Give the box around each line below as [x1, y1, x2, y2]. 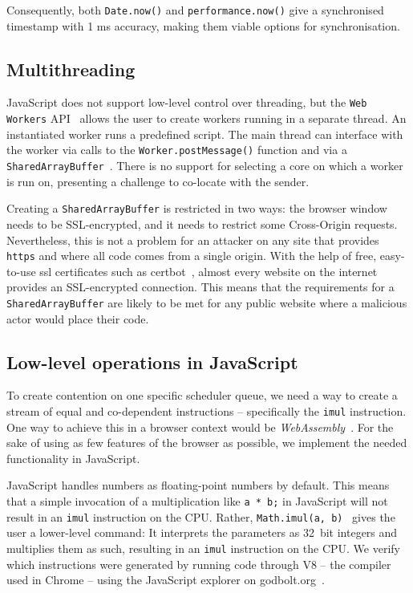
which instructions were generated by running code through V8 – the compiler [6, 555, 391, 572]
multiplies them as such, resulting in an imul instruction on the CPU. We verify [6, 539, 400, 556]
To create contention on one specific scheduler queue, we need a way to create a [6, 387, 398, 404]
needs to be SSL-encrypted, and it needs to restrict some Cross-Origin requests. [6, 215, 398, 232]
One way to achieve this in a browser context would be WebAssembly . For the [6, 418, 394, 435]
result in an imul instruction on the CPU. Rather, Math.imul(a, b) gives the [6, 508, 395, 525]
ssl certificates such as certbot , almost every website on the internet [39, 262, 378, 279]
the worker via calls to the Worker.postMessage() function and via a [6, 141, 347, 158]
